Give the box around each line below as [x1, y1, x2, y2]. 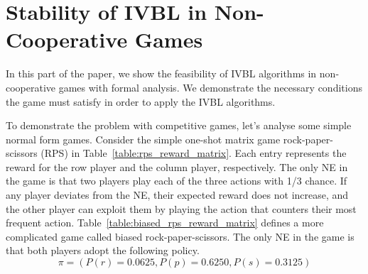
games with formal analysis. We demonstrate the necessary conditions [58, 80, 362, 94]
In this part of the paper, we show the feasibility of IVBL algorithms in [6, 66, 317, 81]
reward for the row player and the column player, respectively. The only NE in [6, 159, 348, 174]
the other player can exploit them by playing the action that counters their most [6, 201, 357, 216]
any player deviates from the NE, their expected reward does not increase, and [6, 187, 349, 202]
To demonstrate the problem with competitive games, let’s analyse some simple [6, 118, 352, 133]
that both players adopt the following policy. [6, 243, 200, 258]
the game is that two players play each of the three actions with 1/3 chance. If [6, 173, 347, 188]
